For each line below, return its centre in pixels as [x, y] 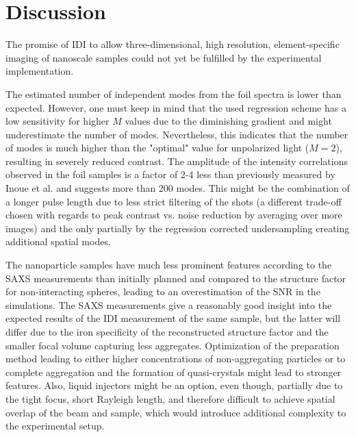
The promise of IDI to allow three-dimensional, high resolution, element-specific [173, 44]
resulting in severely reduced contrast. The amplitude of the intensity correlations [177, 161]
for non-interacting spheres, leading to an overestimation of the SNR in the [163, 291]
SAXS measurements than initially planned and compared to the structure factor [176, 278]
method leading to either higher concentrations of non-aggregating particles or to [176, 359]
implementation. [40, 71]
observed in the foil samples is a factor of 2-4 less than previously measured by [170, 174]
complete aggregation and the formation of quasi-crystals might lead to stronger [174, 372]
